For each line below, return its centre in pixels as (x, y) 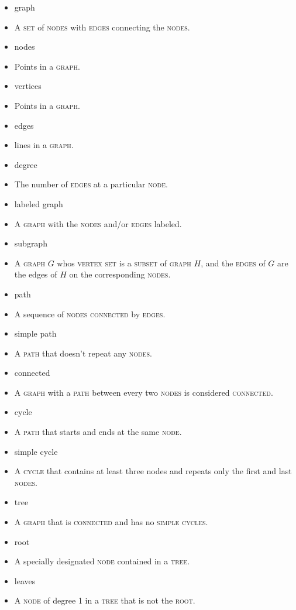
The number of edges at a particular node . (91, 184)
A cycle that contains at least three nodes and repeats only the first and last (153, 471)
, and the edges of (233, 263)
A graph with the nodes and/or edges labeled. (98, 223)
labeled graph (39, 203)
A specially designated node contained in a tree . (102, 561)
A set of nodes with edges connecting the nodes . (102, 27)
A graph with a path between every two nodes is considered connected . (144, 392)
